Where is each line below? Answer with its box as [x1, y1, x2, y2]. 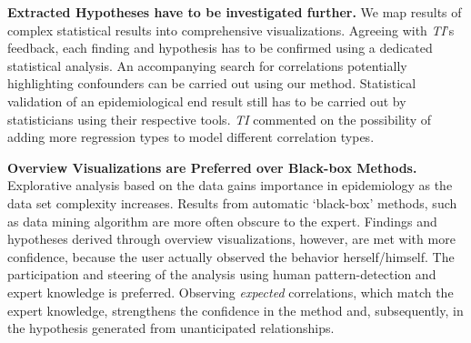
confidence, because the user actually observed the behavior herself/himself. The [7, 247, 455, 266]
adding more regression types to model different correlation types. [7, 127, 375, 146]
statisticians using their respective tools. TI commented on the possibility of [7, 109, 432, 128]
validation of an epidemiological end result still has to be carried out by [7, 91, 406, 110]
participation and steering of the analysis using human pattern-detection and [7, 265, 436, 284]
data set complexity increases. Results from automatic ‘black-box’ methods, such [7, 193, 457, 212]
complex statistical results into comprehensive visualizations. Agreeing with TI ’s [7, 20, 455, 39]
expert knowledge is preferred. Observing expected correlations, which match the [7, 282, 454, 301]
